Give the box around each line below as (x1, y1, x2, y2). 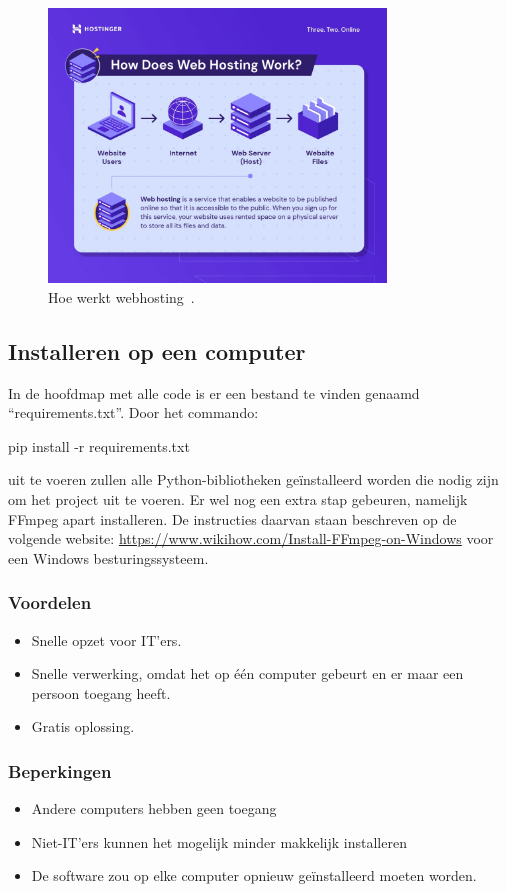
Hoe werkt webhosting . (48, 286, 195, 307)
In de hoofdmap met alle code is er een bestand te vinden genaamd (8, 382, 420, 403)
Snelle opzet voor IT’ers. (31, 629, 182, 650)
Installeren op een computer (8, 335, 306, 366)
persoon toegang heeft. (31, 682, 171, 703)
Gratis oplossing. (31, 716, 135, 737)
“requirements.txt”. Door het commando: (8, 402, 259, 423)
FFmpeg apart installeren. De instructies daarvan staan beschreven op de (8, 508, 457, 529)
